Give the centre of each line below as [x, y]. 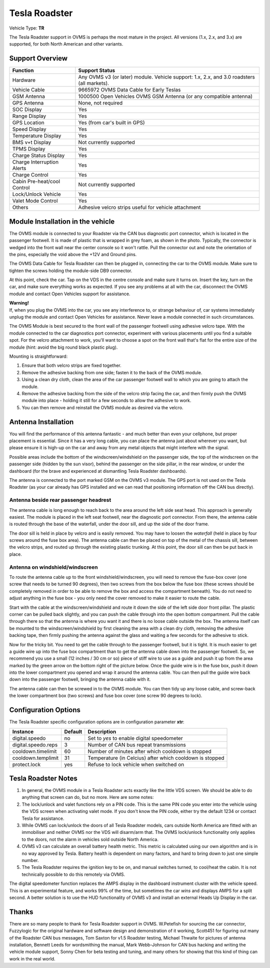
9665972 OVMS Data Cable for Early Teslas [129, 90]
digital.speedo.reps [35, 744]
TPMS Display [29, 149]
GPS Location [28, 123]
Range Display [29, 116]
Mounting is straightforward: [38, 356]
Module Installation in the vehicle [62, 221]
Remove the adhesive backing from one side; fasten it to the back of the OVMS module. [112, 372]
